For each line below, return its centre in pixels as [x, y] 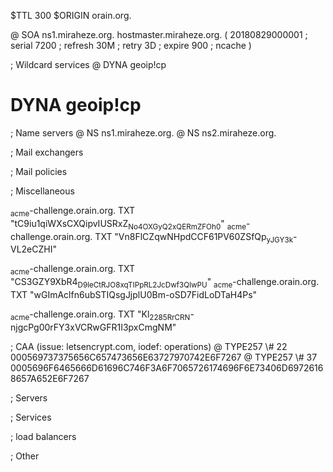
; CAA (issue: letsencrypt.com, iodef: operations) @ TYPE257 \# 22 [149, 346]
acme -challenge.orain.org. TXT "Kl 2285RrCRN [100, 315]
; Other [25, 456]
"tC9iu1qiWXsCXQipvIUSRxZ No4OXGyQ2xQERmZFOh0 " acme [128, 224]
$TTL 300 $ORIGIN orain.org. [71, 15]
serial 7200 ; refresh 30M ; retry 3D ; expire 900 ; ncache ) [131, 45]
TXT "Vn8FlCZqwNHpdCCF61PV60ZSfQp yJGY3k [194, 237]
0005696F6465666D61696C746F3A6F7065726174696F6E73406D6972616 [167, 367]
